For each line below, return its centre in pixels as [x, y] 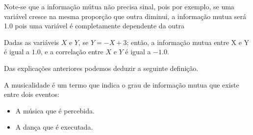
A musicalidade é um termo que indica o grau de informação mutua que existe [122, 84]
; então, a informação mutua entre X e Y [188, 42]
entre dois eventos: [32, 94]
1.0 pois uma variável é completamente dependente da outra [94, 26]
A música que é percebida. [55, 110]
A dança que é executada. [54, 127]
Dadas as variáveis [32, 42]
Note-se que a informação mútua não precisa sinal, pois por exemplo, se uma [119, 6]
